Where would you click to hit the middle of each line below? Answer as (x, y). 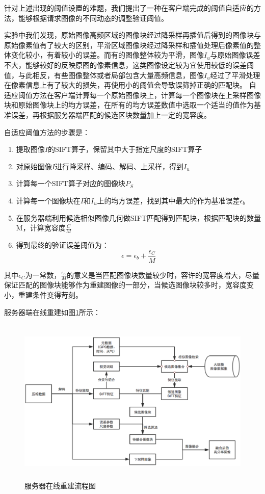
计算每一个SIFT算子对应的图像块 (71, 183)
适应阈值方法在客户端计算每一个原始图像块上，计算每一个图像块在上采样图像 (132, 95)
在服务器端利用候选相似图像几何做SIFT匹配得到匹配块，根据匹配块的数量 (138, 217)
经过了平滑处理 (235, 75)
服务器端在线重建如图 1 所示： (52, 312)
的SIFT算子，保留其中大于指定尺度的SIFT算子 (125, 149)
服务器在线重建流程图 (60, 486)
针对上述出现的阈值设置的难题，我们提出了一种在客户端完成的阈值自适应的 (129, 8)
